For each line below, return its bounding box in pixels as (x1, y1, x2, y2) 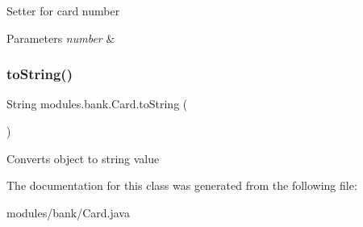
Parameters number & (6, 29, 115, 46)
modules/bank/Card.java (6, 204, 130, 221)
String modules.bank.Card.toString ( (6, 95, 188, 112)
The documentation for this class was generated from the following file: (6, 177, 357, 194)
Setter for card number (6, 2, 120, 19)
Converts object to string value (6, 149, 160, 166)
